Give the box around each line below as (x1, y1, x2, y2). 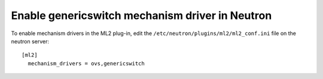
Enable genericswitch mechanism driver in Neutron (11, 9, 272, 22)
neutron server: (11, 37, 50, 45)
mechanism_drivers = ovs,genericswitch (28, 60, 145, 67)
